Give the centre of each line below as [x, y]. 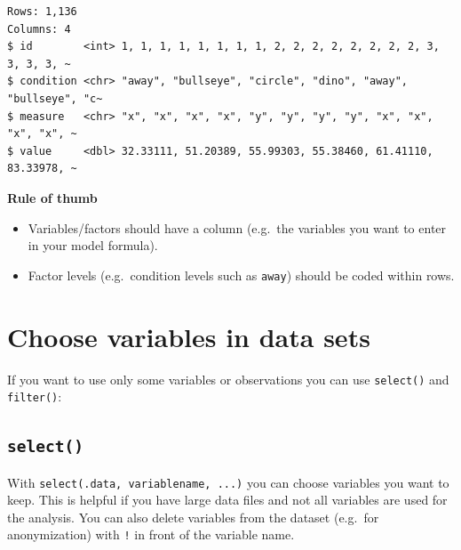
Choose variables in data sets [189, 336]
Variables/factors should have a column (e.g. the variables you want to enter [237, 227]
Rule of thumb [52, 197]
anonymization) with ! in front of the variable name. [151, 534]
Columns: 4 [39, 29]
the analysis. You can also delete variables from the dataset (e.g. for [193, 517]
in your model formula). [93, 245]
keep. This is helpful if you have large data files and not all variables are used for [227, 500]
